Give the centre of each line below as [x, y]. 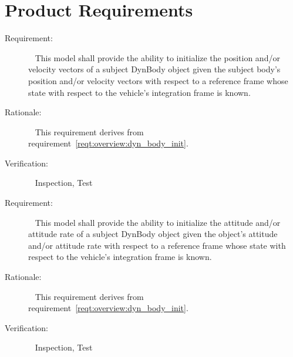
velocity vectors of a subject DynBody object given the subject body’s [154, 69]
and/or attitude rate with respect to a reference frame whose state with [157, 245]
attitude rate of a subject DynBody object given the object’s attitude [153, 234]
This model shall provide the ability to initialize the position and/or [157, 57]
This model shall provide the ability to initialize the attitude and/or [158, 222]
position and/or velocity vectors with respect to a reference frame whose [158, 80]
